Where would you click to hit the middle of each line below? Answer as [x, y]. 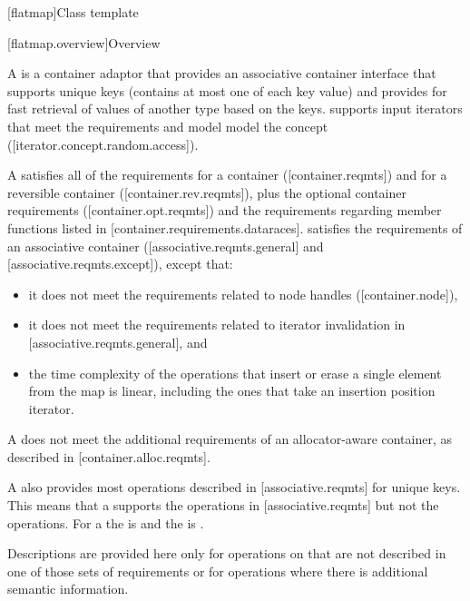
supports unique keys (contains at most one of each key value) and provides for [227, 90]
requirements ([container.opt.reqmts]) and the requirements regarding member [225, 210]
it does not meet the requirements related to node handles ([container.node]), [243, 294]
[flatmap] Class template [73, 12]
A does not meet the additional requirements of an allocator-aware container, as [230, 439]
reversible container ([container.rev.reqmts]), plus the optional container [207, 192]
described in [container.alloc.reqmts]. [109, 456]
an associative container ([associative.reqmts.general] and [166, 246]
